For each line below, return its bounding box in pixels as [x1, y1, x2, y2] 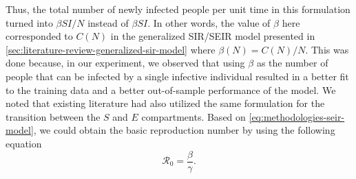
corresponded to [6, 29, 73, 43]
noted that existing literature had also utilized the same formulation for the [6, 96, 325, 110]
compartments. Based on [141, 109, 246, 123]
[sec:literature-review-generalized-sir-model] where [6, 42, 216, 56]
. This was [305, 42, 349, 56]
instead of [87, 15, 129, 29]
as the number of [256, 56, 328, 70]
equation [6, 136, 42, 150]
